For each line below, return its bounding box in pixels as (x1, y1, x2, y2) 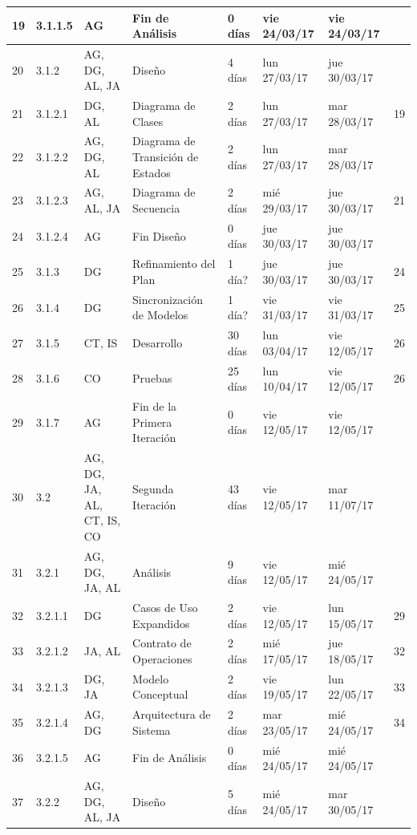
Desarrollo (132, 334, 183, 351)
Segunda (132, 480, 174, 497)
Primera (132, 413, 172, 430)
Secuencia (132, 200, 180, 217)
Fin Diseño (132, 227, 186, 244)
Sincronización (132, 290, 204, 307)
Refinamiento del (132, 255, 216, 272)
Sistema (132, 721, 171, 738)
